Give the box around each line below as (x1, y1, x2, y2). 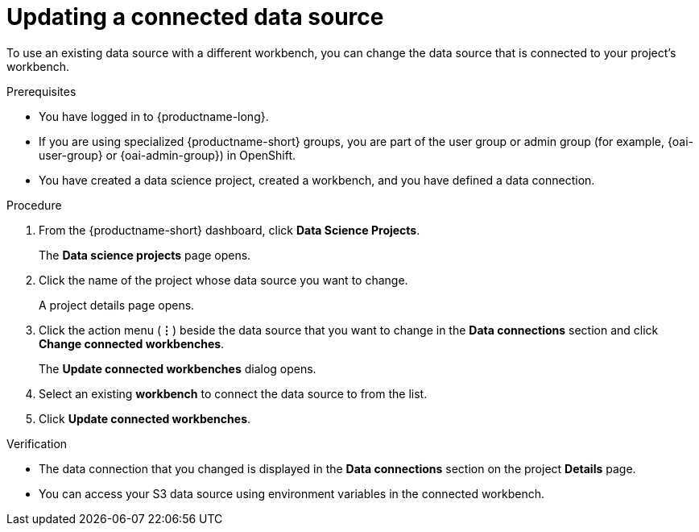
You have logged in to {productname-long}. (39, 109, 269, 123)
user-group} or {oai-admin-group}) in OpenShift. (39, 148, 296, 162)
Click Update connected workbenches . (39, 411, 251, 426)
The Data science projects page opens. (39, 247, 251, 262)
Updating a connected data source (6, 3, 384, 31)
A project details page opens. (39, 297, 195, 312)
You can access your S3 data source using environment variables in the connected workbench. (39, 486, 544, 501)
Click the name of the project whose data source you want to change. (39, 272, 408, 287)
